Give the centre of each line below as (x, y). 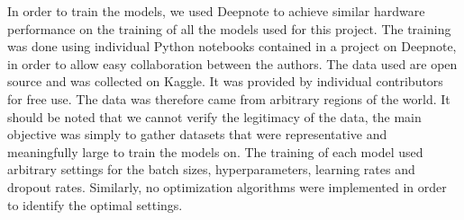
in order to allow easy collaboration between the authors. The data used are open (232, 63)
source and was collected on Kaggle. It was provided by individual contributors (225, 81)
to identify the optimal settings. (95, 204)
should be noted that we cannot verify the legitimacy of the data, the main (214, 116)
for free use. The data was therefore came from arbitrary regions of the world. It (229, 98)
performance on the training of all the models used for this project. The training (229, 28)
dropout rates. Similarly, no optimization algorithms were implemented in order (227, 186)
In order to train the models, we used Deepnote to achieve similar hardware (216, 11)
